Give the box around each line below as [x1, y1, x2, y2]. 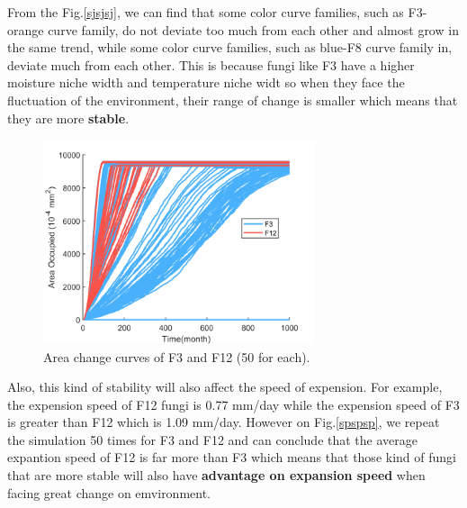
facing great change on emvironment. [7, 483, 211, 502]
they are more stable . [7, 108, 130, 127]
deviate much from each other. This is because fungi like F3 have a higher [7, 55, 415, 74]
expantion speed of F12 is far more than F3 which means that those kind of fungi [7, 448, 456, 467]
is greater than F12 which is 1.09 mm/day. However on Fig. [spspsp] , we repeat [7, 413, 440, 431]
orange [7, 20, 44, 39]
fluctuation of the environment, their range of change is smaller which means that [7, 90, 458, 109]
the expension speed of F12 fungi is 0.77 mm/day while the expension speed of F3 [7, 395, 460, 413]
